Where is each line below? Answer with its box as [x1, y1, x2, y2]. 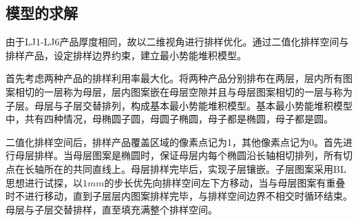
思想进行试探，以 [6, 175, 83, 189]
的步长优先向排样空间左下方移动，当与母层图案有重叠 [104, 175, 346, 189]
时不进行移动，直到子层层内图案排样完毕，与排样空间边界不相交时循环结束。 [6, 189, 352, 203]
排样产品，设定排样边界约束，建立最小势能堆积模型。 [6, 48, 246, 62]
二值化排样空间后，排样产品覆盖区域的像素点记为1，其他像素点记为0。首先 [6, 134, 343, 149]
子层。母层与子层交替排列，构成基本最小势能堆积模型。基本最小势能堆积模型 [6, 98, 352, 112]
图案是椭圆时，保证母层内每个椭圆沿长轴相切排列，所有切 [92, 148, 352, 162]
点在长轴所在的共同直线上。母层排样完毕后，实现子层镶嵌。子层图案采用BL [6, 161, 346, 176]
